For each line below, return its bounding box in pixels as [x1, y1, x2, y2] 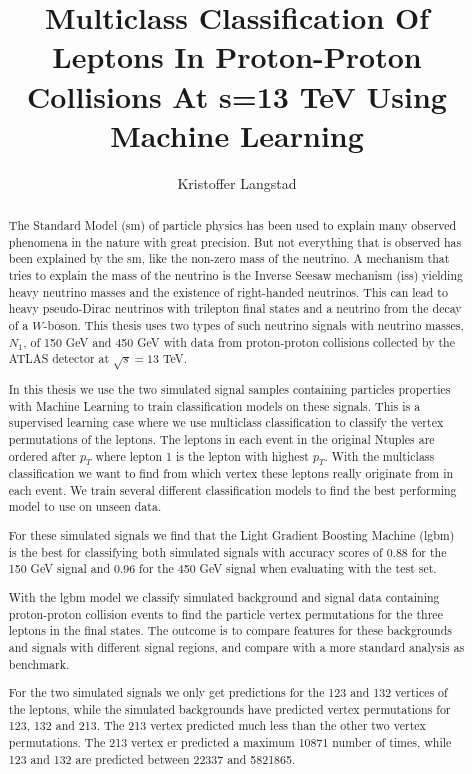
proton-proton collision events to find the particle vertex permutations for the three [8, 605, 443, 622]
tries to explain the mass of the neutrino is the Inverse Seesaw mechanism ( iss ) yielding [8, 267, 463, 284]
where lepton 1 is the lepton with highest [95, 447, 309, 464]
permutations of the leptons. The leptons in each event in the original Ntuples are [8, 431, 435, 448]
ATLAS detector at [8, 350, 110, 367]
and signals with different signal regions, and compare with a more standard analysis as [8, 638, 465, 655]
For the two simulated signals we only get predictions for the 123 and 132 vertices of [8, 684, 448, 701]
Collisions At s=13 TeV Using [27, 75, 447, 116]
